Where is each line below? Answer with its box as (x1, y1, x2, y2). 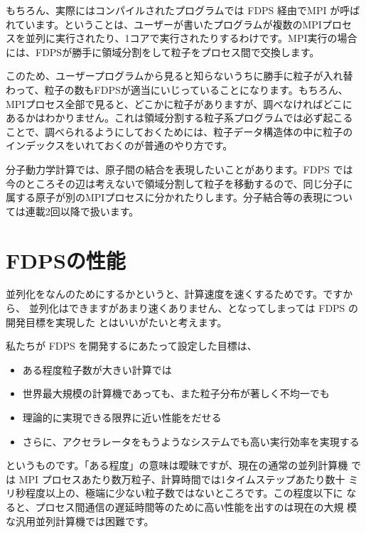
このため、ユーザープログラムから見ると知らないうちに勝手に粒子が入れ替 (6, 68, 353, 83)
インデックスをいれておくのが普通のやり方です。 (6, 138, 233, 153)
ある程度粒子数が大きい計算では (22, 362, 172, 377)
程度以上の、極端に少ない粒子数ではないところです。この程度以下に (25, 485, 343, 500)
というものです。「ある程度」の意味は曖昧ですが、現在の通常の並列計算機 (6, 458, 348, 473)
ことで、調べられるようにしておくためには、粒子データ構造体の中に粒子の (6, 124, 353, 139)
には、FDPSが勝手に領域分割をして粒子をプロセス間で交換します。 (6, 44, 320, 59)
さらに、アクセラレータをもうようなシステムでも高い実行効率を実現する (22, 434, 360, 448)
